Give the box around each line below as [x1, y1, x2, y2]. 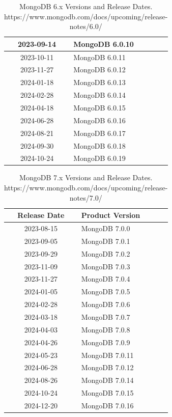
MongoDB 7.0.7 [81, 312, 130, 322]
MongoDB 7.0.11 [81, 349, 134, 360]
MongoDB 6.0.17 [73, 127, 126, 138]
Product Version [81, 210, 140, 220]
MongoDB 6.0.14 [73, 90, 126, 100]
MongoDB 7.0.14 [81, 375, 134, 385]
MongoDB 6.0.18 [73, 140, 126, 151]
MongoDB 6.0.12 [73, 64, 126, 75]
